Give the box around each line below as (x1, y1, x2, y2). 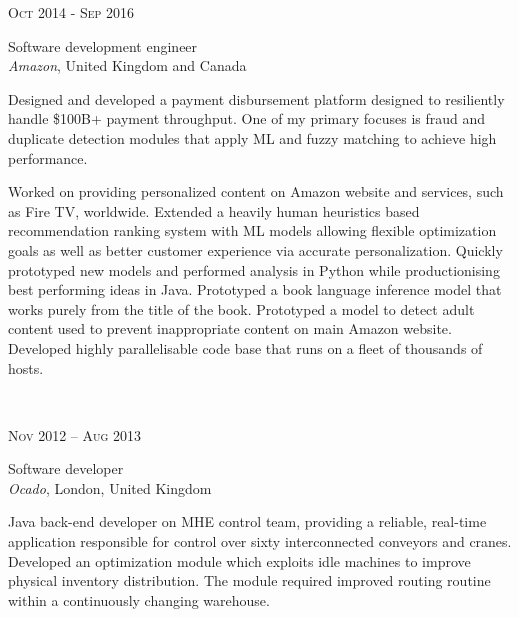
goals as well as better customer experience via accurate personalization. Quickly (8, 239, 503, 260)
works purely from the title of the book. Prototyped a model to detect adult (8, 298, 475, 319)
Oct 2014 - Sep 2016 (8, 2, 135, 22)
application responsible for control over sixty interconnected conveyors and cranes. (8, 531, 512, 552)
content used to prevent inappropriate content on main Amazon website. (8, 318, 452, 339)
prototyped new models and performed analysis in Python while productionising (8, 259, 500, 280)
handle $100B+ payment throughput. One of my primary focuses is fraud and (8, 108, 486, 129)
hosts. (8, 357, 44, 378)
